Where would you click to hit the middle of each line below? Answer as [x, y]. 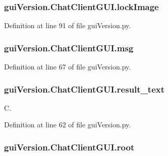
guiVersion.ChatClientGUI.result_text [85, 89]
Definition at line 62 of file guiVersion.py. [68, 125]
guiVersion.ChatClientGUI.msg [69, 48]
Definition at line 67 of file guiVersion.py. [68, 67]
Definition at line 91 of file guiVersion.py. [68, 25]
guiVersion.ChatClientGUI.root [69, 147]
